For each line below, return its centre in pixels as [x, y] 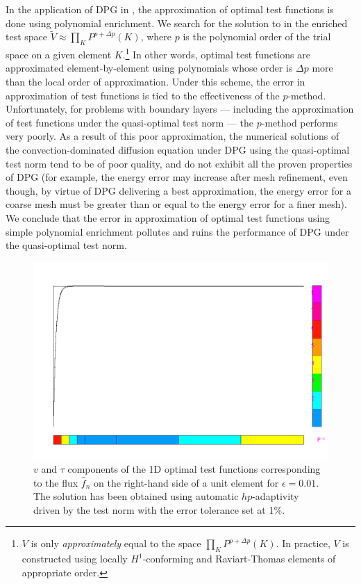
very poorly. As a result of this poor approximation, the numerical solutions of [173, 136]
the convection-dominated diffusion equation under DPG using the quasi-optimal [178, 150]
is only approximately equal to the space [116, 543]
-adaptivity [276, 496]
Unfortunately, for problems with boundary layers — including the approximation [180, 109]
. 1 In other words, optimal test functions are [216, 53]
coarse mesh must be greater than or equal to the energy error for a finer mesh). [176, 204]
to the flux [56, 482]
